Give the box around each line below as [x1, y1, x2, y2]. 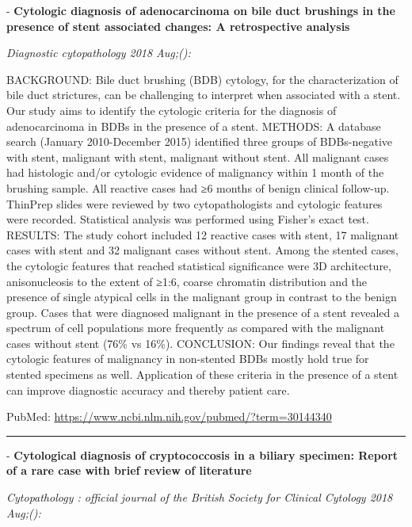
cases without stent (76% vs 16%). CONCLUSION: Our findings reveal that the [6, 334, 395, 351]
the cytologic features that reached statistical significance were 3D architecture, [6, 257, 391, 273]
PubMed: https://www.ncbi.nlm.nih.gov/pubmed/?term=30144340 [6, 408, 332, 425]
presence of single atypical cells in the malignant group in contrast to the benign [6, 288, 397, 305]
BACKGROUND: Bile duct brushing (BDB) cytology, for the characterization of [6, 71, 399, 87]
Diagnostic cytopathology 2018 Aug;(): [6, 44, 191, 61]
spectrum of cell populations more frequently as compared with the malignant [6, 319, 385, 336]
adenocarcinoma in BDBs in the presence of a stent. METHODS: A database [6, 117, 381, 134]
